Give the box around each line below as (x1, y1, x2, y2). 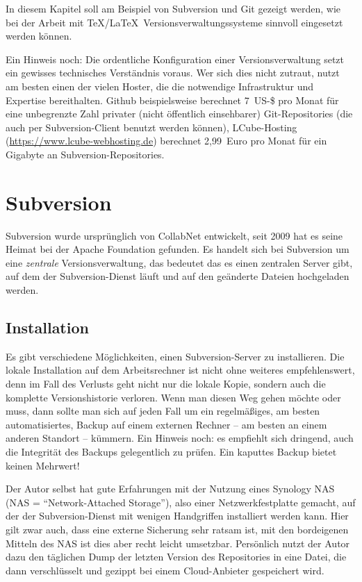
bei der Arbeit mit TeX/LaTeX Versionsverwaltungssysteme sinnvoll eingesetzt (6, 15, 343, 29)
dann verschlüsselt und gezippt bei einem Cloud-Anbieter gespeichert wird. (6, 563, 324, 577)
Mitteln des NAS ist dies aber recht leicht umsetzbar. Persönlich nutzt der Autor (6, 535, 350, 550)
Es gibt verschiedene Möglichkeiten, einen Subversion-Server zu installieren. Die (6, 349, 345, 363)
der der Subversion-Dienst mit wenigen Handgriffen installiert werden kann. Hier (6, 508, 349, 523)
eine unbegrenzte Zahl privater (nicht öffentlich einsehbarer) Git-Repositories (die (6, 106, 353, 121)
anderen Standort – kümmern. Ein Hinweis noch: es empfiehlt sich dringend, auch (6, 431, 354, 445)
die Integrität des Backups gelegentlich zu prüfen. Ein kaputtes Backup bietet (6, 444, 337, 458)
